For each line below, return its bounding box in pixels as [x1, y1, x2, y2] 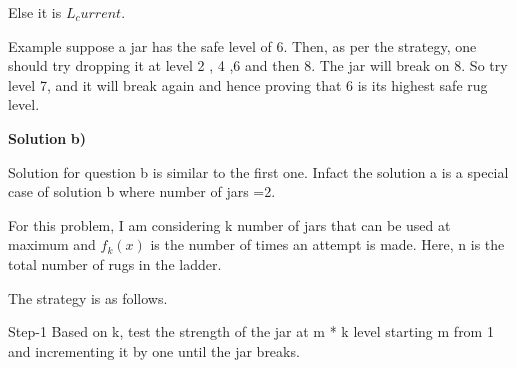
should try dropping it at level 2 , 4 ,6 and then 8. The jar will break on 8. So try [8, 55, 508, 76]
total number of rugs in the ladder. [8, 253, 222, 274]
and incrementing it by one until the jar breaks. [8, 340, 300, 361]
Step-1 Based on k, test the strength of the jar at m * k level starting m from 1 [8, 321, 494, 342]
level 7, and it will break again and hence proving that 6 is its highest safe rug [8, 74, 488, 95]
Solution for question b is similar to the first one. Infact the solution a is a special [8, 161, 509, 182]
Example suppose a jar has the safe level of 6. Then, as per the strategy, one [8, 35, 477, 56]
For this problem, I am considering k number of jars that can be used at [8, 214, 451, 235]
